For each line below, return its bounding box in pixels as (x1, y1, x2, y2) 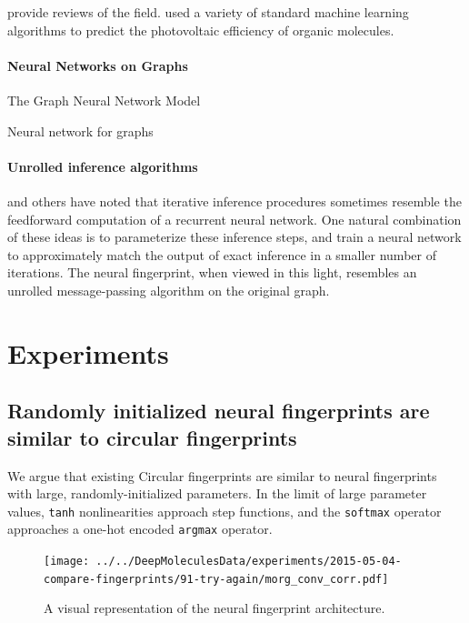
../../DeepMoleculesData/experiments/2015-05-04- (95, 555, 402, 568)
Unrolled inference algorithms (7, 156, 198, 176)
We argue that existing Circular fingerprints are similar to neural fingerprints (7, 466, 437, 485)
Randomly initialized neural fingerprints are (7, 397, 430, 425)
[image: (44, 555, 90, 568)
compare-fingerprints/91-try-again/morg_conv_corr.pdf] (44, 572, 389, 586)
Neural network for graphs (7, 121, 154, 140)
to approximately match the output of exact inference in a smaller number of (7, 245, 436, 264)
